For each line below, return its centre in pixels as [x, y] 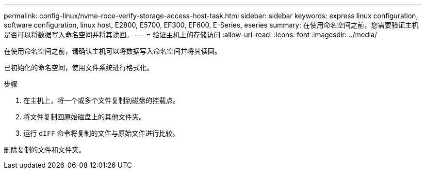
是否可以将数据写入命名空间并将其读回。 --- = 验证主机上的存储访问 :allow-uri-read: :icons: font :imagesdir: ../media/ [191, 35]
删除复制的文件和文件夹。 [45, 150]
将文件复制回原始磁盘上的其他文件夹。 [84, 117]
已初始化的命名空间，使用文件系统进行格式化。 [79, 67]
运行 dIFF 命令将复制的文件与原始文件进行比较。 [101, 133]
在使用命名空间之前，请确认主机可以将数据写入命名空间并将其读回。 [113, 51]
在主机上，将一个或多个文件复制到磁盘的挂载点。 [101, 100]
